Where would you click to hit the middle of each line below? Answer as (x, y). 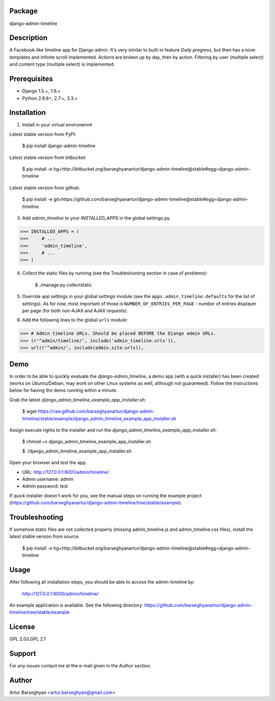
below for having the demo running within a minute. (63, 390)
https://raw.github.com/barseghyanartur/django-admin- (97, 411)
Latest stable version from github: (45, 187)
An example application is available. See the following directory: (76, 605)
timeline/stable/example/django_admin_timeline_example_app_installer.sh (99, 418)
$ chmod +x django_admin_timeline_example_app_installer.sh (87, 442)
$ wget (30, 411)
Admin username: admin (48, 479)
